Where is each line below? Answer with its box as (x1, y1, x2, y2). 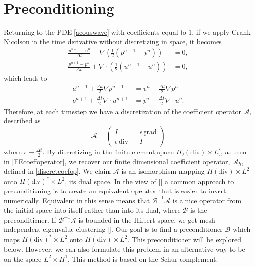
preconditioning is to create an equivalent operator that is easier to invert (4, 185, 226, 195)
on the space (4, 253, 42, 264)
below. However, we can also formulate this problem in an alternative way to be (4, 244, 245, 254)
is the (190, 205, 207, 215)
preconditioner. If (4, 214, 56, 225)
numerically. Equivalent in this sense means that (4, 195, 150, 205)
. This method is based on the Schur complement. (68, 253, 218, 264)
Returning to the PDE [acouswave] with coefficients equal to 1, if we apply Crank (4, 27, 251, 37)
